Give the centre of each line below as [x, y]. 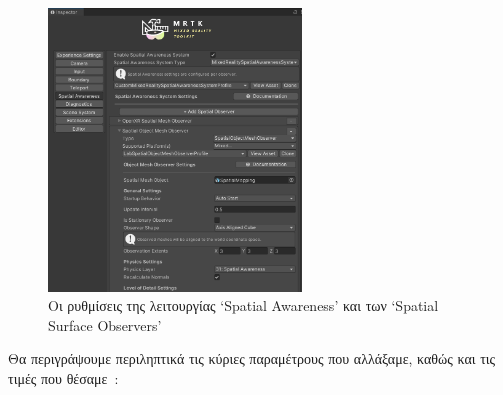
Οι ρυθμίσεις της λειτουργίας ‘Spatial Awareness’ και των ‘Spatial [243, 305]
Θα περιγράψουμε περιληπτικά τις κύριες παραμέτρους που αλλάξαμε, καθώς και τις [252, 358]
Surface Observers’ [105, 324]
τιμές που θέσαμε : [63, 378]
